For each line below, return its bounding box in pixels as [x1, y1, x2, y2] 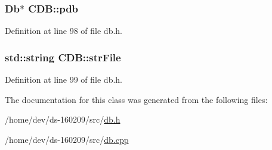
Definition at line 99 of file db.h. [5, 73, 123, 86]
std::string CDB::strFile [5, 49, 121, 64]
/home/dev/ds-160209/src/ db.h [5, 113, 120, 126]
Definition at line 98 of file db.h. [5, 24, 123, 37]
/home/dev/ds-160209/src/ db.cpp [5, 133, 129, 145]
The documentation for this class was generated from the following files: [5, 93, 268, 105]
